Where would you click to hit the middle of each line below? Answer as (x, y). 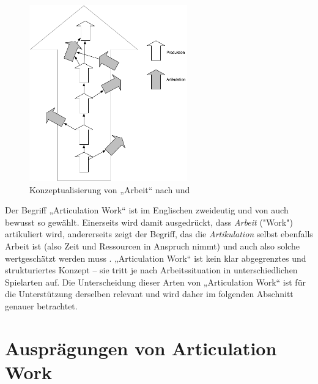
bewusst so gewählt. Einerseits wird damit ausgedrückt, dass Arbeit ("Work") (149, 222)
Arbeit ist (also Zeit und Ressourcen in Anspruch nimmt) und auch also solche (152, 246)
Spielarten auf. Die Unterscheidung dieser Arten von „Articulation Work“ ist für (155, 282)
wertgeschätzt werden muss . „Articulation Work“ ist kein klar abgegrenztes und (156, 258)
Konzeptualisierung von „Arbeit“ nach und (110, 189)
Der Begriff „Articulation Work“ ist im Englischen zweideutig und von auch (147, 210)
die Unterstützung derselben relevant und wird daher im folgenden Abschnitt (149, 294)
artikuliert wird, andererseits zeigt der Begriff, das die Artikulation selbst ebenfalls (159, 234)
